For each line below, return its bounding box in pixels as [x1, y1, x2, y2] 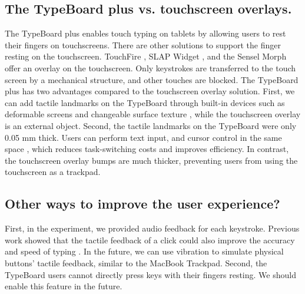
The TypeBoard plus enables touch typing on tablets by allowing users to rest [5, 27, 286, 39]
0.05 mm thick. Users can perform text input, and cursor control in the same [5, 131, 282, 143]
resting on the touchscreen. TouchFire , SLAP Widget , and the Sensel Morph [5, 50, 287, 62]
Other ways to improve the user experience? [5, 194, 280, 213]
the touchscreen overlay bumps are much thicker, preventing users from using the [5, 154, 298, 166]
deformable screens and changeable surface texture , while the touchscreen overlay [5, 108, 301, 120]
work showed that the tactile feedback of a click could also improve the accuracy [5, 233, 295, 246]
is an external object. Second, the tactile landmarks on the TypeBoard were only [5, 119, 297, 131]
